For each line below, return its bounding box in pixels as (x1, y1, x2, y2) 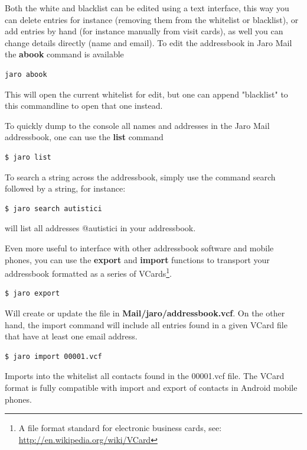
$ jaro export (5, 289, 60, 298)
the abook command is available (5, 48, 124, 60)
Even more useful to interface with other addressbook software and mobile (5, 241, 274, 254)
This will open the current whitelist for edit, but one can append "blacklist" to (5, 88, 288, 100)
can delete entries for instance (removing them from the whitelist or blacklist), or (5, 13, 299, 25)
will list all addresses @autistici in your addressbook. (5, 222, 196, 234)
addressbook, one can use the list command (5, 131, 164, 143)
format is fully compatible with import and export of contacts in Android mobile (5, 381, 298, 393)
